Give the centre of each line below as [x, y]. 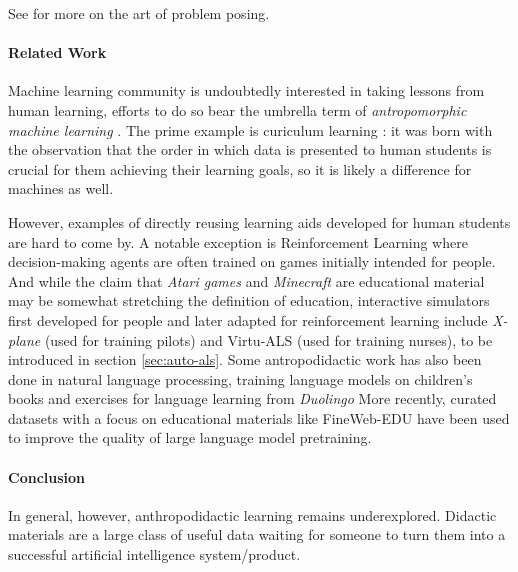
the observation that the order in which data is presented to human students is [250, 149]
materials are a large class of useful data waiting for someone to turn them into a [257, 534]
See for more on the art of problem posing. [139, 13]
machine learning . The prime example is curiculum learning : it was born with [250, 129]
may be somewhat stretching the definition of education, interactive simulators [249, 300]
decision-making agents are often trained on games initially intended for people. [252, 261]
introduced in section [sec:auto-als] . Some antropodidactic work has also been [245, 359]
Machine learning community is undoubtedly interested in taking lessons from [246, 90]
